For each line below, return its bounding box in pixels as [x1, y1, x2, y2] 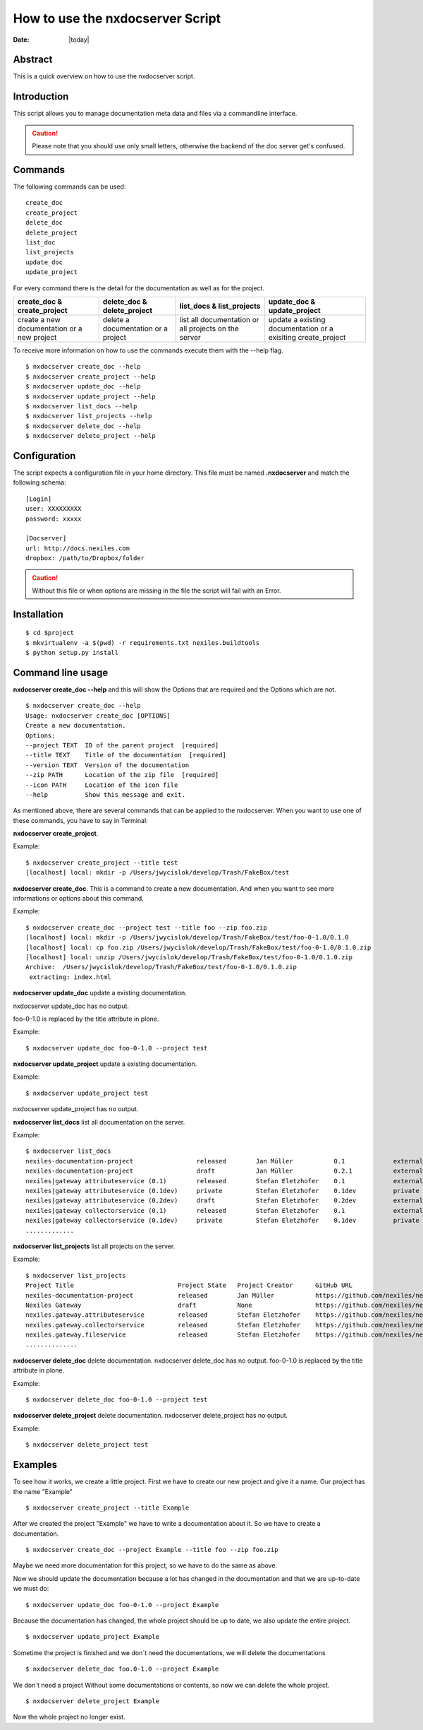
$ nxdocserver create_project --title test [25, 858, 178, 867]
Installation [13, 608, 63, 620]
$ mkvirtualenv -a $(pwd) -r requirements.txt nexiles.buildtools [25, 639, 260, 646]
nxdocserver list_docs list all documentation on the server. [13, 1118, 185, 1126]
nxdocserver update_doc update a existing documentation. [13, 989, 187, 997]
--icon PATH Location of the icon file [25, 781, 178, 789]
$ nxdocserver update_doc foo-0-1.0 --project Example [25, 1601, 219, 1608]
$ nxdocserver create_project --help [25, 372, 157, 381]
